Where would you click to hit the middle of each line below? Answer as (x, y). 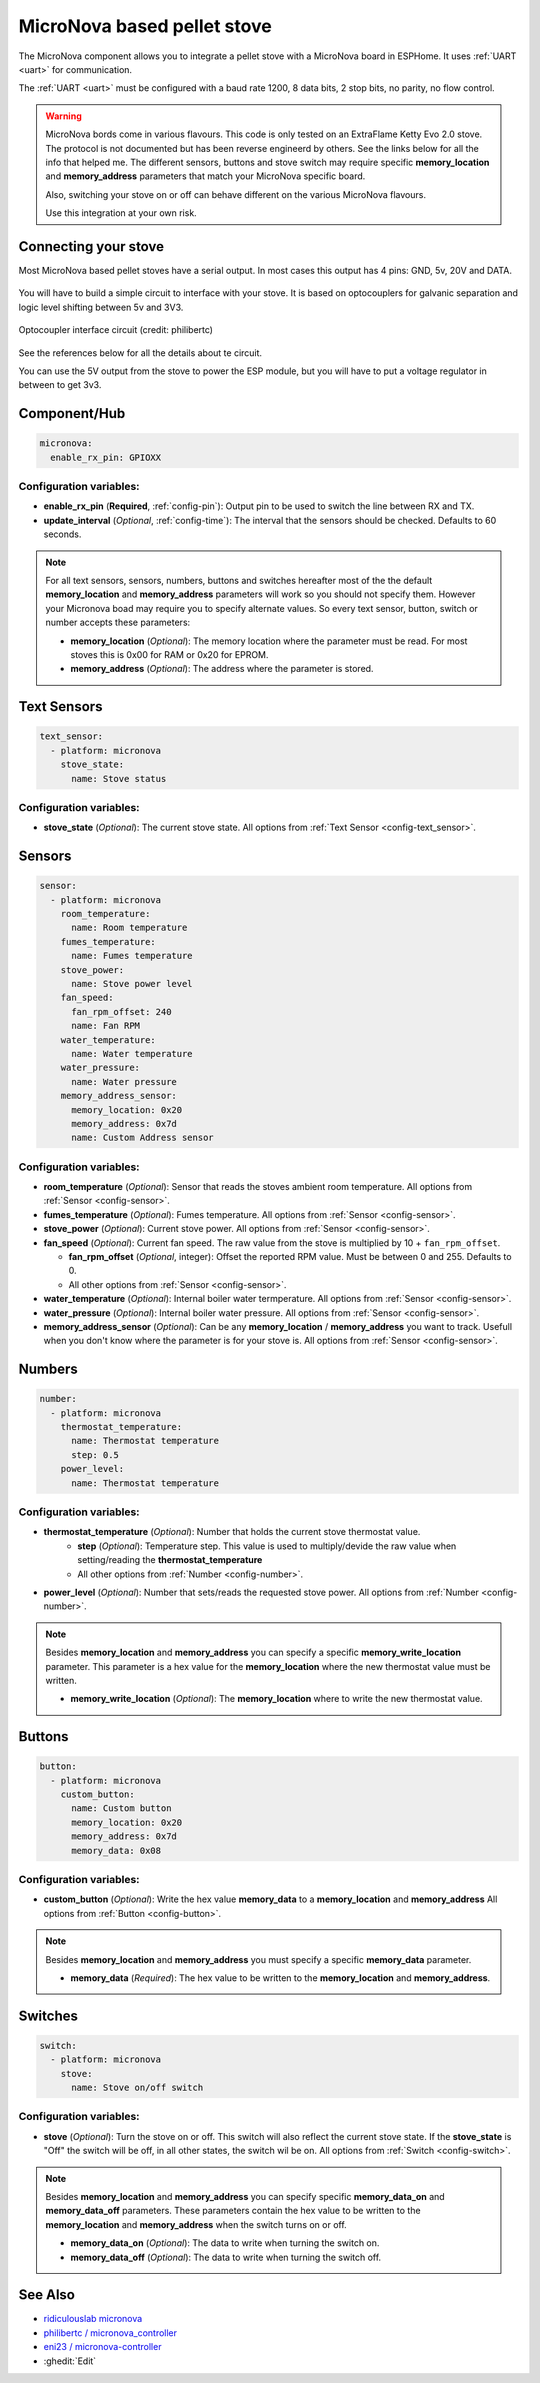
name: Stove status (119, 778)
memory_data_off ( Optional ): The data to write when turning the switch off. (226, 2257)
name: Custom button (121, 1808)
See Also (46, 2295)
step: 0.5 (95, 1454)
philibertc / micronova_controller (110, 2332)
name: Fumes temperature (132, 956)
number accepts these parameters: (118, 622)
